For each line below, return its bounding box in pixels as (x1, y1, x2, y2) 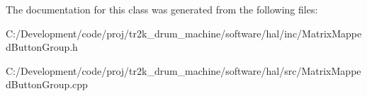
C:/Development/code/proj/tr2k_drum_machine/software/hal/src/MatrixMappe (6, 63, 361, 78)
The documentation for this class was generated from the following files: (6, 2, 318, 16)
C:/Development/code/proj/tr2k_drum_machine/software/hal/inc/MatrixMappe (6, 25, 362, 40)
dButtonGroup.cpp (6, 77, 88, 92)
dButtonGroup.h (6, 40, 78, 54)
